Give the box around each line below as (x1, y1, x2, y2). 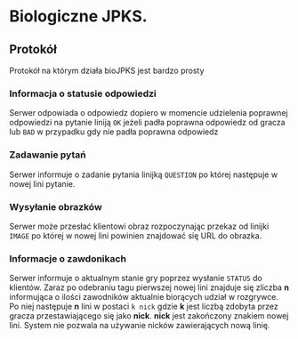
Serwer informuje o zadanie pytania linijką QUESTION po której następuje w (9, 169, 278, 180)
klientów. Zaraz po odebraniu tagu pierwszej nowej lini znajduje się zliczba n (9, 282, 289, 293)
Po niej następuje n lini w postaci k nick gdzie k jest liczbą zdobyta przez (9, 301, 278, 312)
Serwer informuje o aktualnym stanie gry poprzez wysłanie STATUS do (9, 273, 262, 284)
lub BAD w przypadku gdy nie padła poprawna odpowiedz (9, 126, 219, 137)
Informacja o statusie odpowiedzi (9, 87, 157, 100)
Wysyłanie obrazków (9, 200, 102, 213)
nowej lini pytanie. (9, 178, 76, 189)
